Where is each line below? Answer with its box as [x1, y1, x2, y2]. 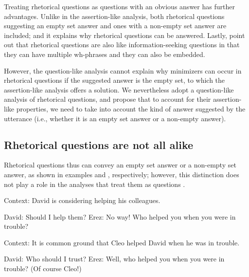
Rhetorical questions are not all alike [4, 137, 194, 152]
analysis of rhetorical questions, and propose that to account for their [4, 94, 211, 104]
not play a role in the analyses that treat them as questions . [4, 179, 185, 189]
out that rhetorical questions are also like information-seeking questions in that [4, 39, 240, 50]
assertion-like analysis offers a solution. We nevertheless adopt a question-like [4, 84, 234, 94]
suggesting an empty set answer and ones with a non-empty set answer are [4, 20, 227, 31]
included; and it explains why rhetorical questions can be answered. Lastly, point [4, 30, 245, 40]
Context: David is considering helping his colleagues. [4, 195, 160, 205]
